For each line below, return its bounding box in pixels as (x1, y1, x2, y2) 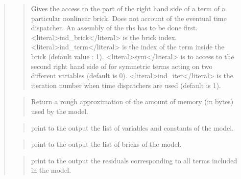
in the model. (31, 165, 71, 175)
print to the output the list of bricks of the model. (31, 139, 182, 149)
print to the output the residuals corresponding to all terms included (31, 155, 238, 165)
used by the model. (31, 106, 88, 116)
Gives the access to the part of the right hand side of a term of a (31, 3, 225, 13)
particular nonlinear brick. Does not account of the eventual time (31, 13, 227, 23)
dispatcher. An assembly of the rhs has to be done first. (31, 22, 198, 33)
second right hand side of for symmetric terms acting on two (31, 61, 213, 71)
